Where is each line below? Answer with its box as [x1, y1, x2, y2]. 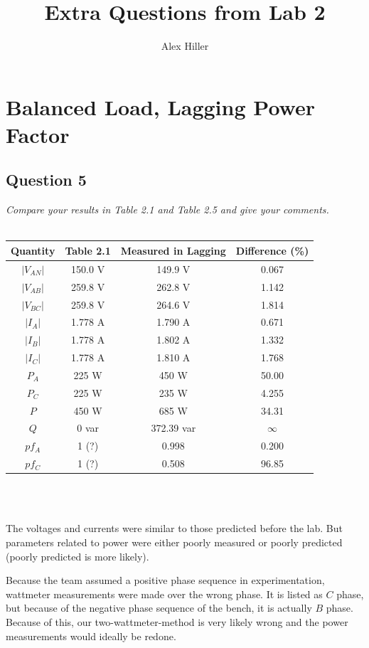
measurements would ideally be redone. [6, 628, 176, 643]
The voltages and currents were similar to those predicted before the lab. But [6, 521, 343, 536]
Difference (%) [235, 243, 309, 257]
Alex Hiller [161, 38, 209, 53]
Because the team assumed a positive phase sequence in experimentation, [6, 573, 325, 588]
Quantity [11, 243, 55, 257]
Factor [6, 119, 70, 149]
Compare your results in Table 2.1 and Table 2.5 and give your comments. [6, 202, 329, 217]
